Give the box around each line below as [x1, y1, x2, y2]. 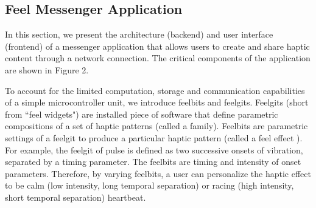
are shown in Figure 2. [5, 63, 89, 76]
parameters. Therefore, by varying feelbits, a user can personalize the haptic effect [5, 167, 311, 179]
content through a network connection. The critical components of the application [5, 52, 311, 64]
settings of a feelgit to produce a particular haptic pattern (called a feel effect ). [5, 131, 303, 144]
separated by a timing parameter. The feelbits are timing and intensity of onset [5, 155, 301, 168]
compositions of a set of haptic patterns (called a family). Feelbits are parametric [5, 119, 308, 132]
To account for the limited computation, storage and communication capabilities [5, 84, 305, 96]
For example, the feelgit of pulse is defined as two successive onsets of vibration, [5, 143, 303, 156]
